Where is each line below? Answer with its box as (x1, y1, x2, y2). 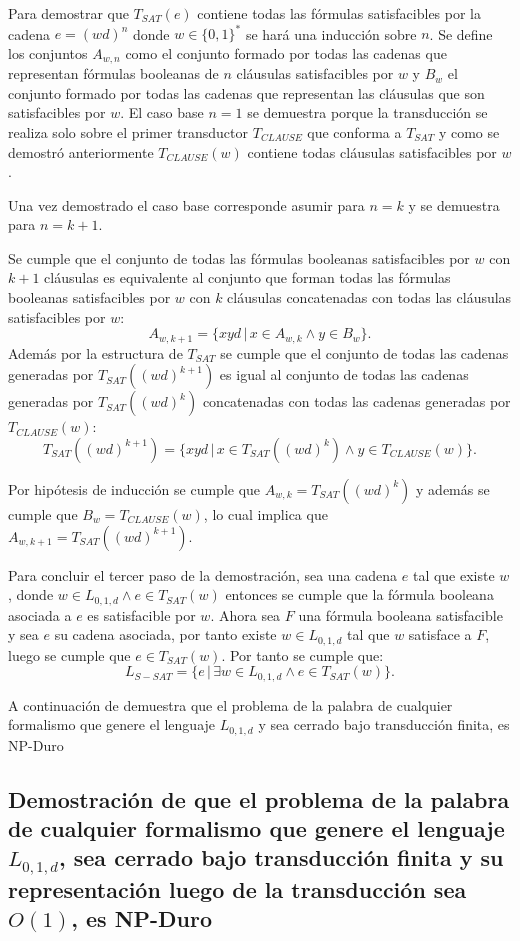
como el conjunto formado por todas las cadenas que (125, 42, 447, 63)
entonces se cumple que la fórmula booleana (225, 584, 494, 605)
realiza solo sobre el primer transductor (8, 121, 249, 142)
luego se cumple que (8, 644, 131, 665)
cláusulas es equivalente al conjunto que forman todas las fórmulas (44, 267, 451, 288)
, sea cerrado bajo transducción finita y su (59, 842, 504, 873)
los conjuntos (8, 42, 88, 63)
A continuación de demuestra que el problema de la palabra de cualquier (8, 694, 453, 715)
